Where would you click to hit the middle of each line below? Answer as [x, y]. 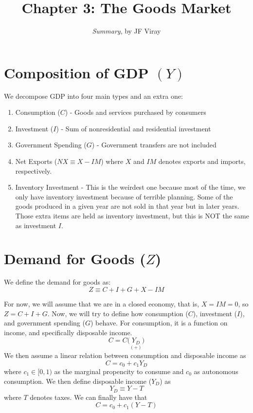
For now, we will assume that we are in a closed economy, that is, [102, 303]
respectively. [34, 171]
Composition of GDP [76, 72]
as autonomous [216, 371]
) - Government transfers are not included [154, 145]
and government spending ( [45, 323]
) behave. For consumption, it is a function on [159, 323]
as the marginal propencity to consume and [119, 371]
